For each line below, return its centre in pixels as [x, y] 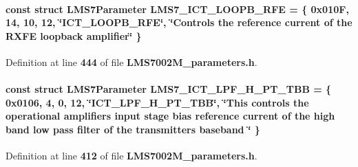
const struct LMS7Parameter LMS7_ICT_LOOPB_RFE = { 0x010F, [177, 9]
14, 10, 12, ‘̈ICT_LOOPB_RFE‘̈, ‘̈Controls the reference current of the [179, 22]
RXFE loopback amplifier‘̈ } [74, 35]
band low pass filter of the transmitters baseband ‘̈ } [133, 129]
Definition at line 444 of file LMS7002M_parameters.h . [131, 62]
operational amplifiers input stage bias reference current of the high [170, 116]
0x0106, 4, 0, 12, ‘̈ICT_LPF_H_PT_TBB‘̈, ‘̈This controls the [157, 102]
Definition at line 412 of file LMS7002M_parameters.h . [131, 156]
